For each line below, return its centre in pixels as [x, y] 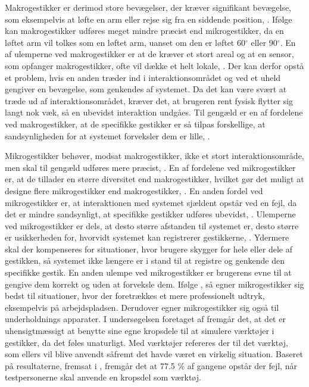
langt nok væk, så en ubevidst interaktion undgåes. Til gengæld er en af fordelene [154, 112]
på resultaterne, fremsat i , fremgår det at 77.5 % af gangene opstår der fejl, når [151, 365]
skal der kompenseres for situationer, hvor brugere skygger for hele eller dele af [149, 249]
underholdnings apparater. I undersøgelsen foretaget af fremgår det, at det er [145, 319]
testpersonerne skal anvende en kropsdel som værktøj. [103, 377]
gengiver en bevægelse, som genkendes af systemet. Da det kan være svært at [146, 89]
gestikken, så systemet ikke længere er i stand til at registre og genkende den [145, 260]
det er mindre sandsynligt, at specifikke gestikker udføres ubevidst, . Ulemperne [150, 214]
